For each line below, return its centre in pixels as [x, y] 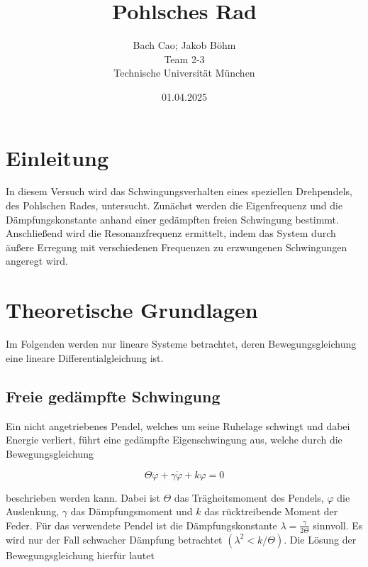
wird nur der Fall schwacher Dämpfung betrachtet [114, 539]
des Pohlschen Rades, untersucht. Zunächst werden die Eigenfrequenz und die [174, 205]
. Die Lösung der [320, 539]
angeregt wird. [37, 261]
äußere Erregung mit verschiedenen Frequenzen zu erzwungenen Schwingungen [177, 247]
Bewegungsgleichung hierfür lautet [80, 555]
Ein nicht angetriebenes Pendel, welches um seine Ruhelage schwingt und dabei [178, 425]
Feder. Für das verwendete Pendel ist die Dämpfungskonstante [141, 525]
